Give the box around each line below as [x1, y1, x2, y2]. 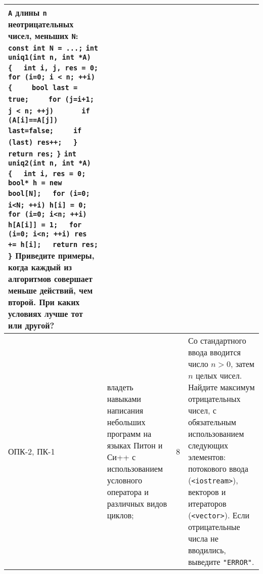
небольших [107, 416, 146, 428]
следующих [188, 439, 228, 451]
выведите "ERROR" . [188, 556, 254, 567]
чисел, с [188, 404, 216, 416]
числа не [188, 532, 218, 544]
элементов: [188, 451, 226, 463]
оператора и [107, 486, 149, 498]
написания [107, 404, 144, 416]
